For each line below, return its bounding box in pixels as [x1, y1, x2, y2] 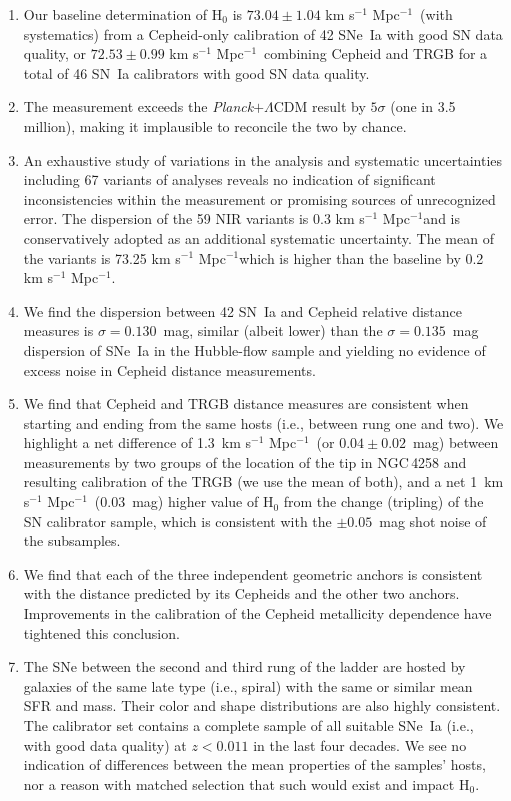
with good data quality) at [23, 734, 187, 755]
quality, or [23, 43, 87, 64]
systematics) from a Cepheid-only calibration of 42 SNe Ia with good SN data [23, 23, 503, 44]
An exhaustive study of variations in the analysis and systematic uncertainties [23, 149, 503, 170]
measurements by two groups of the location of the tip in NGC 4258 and [23, 451, 467, 472]
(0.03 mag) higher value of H [94, 491, 274, 512]
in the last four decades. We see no [253, 734, 467, 755]
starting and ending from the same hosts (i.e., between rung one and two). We [23, 412, 504, 433]
